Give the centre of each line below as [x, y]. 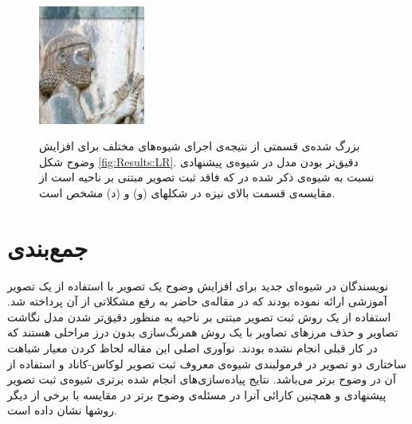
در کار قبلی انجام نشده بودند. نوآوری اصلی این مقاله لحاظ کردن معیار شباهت [192, 348]
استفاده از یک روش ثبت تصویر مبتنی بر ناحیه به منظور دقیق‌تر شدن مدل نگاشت [199, 316]
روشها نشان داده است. [62, 410]
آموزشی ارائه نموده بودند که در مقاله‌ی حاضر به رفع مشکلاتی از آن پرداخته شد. [197, 301]
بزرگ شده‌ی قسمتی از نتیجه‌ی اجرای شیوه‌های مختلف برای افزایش [200, 146]
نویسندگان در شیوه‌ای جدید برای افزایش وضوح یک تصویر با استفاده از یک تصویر [198, 285]
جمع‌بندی [48, 247]
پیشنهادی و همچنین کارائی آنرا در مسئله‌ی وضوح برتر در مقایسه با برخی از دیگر [197, 394]
